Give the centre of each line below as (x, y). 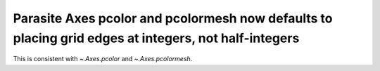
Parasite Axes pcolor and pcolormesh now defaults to (173, 18)
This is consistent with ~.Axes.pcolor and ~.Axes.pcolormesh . (103, 59)
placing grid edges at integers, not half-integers (156, 38)
